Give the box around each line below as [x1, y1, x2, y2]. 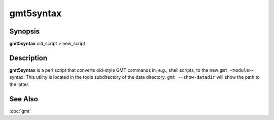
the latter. [9, 81, 29, 87]
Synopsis [9, 27, 40, 36]
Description [9, 53, 48, 62]
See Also [9, 95, 38, 103]
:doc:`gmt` [9, 108, 31, 114]
